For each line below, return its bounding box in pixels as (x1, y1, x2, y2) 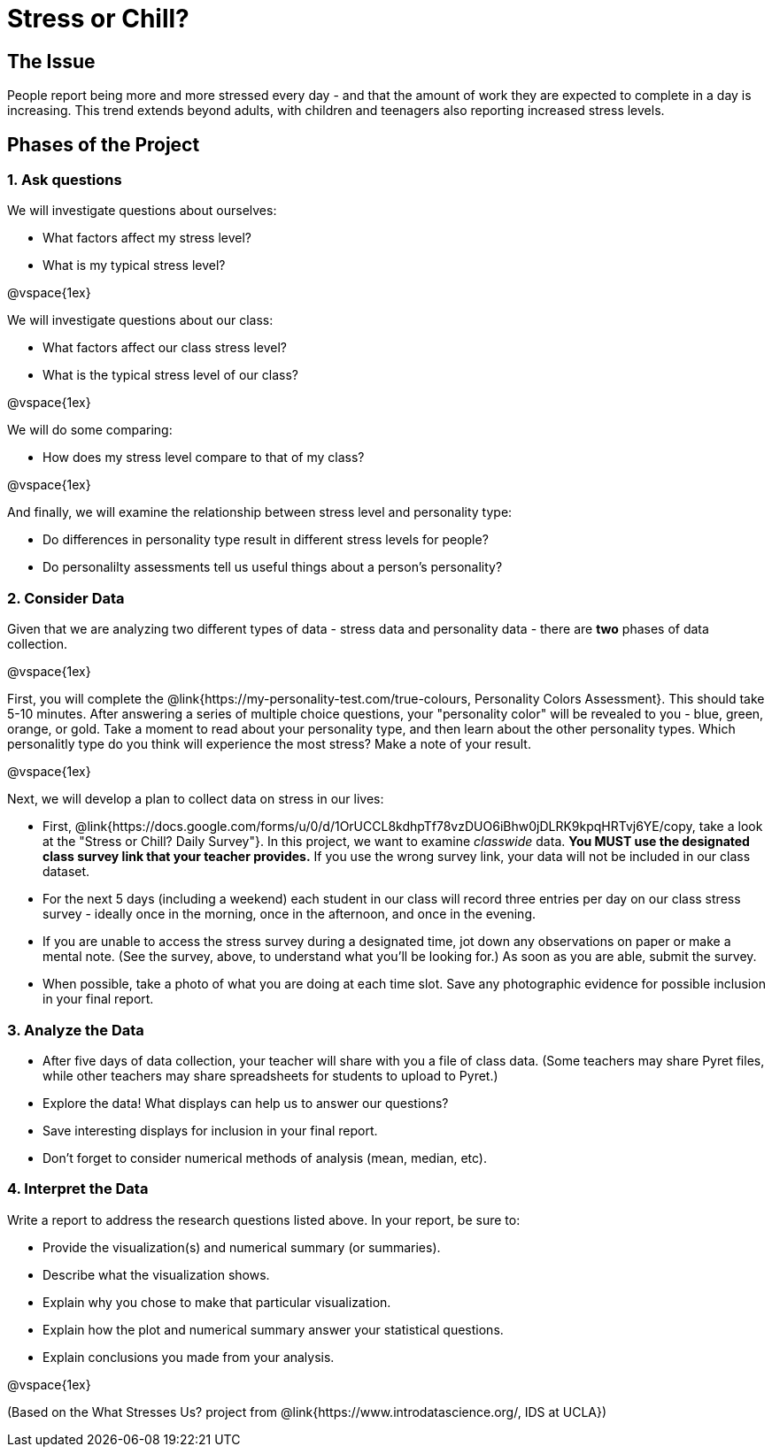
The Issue (7, 50, 96, 73)
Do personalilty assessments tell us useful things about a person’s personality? (42, 559, 503, 575)
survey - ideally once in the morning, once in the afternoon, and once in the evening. (42, 906, 537, 922)
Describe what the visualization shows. (42, 1266, 270, 1282)
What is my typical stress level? (42, 258, 226, 273)
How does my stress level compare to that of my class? (42, 450, 365, 465)
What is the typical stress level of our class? (42, 367, 298, 383)
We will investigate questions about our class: (7, 312, 274, 328)
